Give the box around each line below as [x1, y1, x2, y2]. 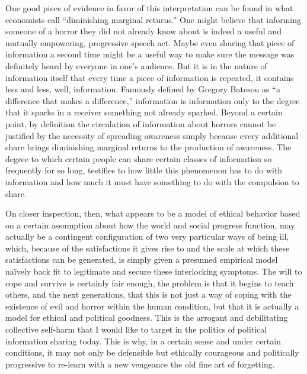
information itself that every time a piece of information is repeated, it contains [5, 71, 294, 83]
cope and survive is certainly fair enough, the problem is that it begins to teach [5, 276, 294, 289]
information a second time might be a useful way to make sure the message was [5, 48, 295, 60]
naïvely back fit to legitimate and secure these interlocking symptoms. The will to [5, 265, 302, 278]
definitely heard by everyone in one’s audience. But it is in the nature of [5, 59, 267, 72]
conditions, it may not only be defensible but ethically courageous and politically [5, 346, 299, 359]
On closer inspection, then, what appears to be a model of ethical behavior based [5, 207, 300, 220]
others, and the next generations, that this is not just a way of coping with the [5, 288, 292, 301]
